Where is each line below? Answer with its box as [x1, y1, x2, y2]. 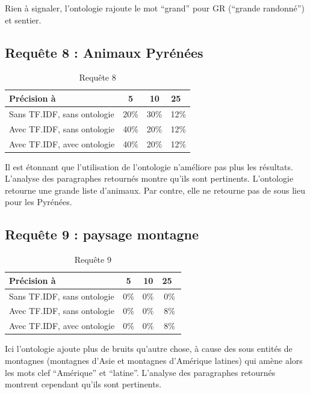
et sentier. [5, 13, 42, 26]
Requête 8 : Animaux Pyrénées [5, 43, 203, 61]
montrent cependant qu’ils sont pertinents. [5, 378, 162, 390]
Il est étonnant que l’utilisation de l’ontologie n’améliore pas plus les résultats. [5, 160, 293, 173]
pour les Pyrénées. [5, 195, 72, 208]
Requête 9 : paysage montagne [5, 225, 199, 244]
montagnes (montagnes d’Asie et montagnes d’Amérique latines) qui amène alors [5, 354, 303, 366]
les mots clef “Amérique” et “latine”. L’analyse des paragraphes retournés [5, 366, 276, 378]
